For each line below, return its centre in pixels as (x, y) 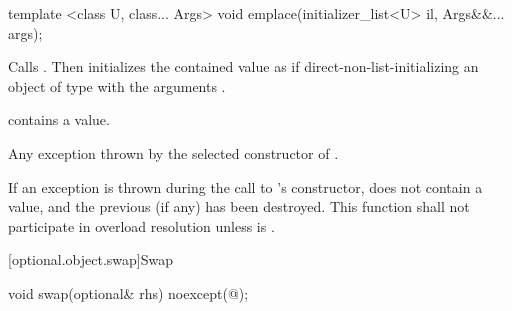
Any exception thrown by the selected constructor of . (173, 152)
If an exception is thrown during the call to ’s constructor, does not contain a (245, 186)
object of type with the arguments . (117, 85)
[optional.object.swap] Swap (91, 259)
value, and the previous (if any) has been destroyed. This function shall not (239, 206)
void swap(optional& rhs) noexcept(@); (128, 292)
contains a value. (59, 119)
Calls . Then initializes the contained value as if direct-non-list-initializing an (243, 66)
